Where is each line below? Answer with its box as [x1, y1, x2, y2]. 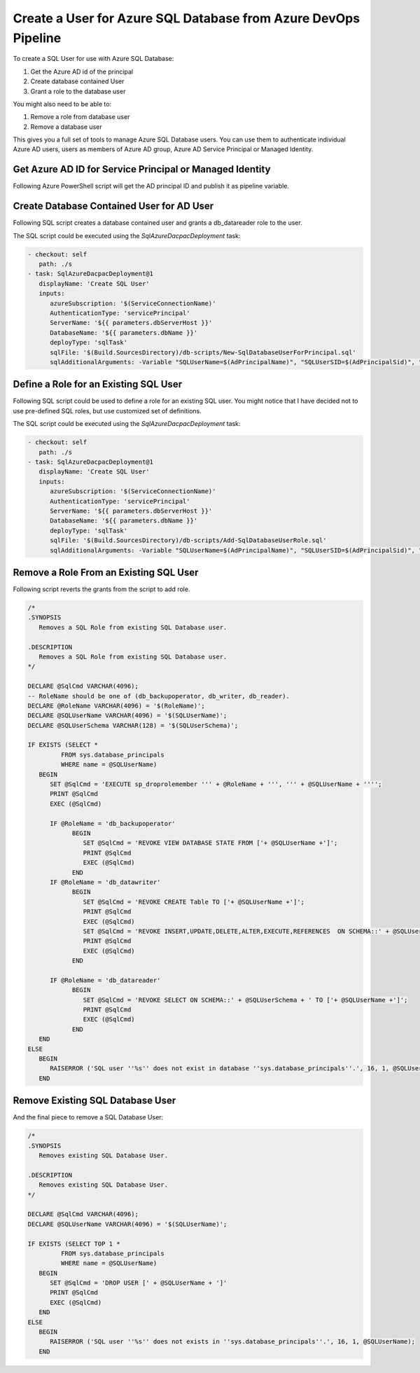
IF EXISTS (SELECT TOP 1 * [27, 1240, 120, 1248]
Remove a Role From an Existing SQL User [13, 566, 199, 578]
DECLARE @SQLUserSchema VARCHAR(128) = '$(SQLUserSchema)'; [27, 722, 239, 729]
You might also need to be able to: [13, 99, 112, 108]
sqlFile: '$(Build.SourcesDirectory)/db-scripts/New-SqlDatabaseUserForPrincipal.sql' [50, 348, 356, 357]
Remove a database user [30, 123, 102, 131]
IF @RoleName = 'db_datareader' [50, 976, 161, 984]
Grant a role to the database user [30, 87, 126, 95]
